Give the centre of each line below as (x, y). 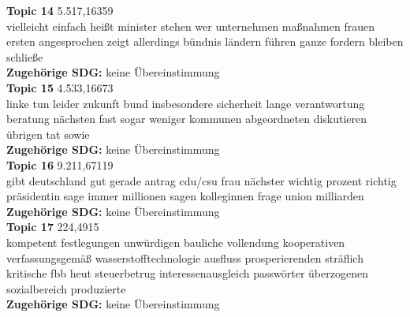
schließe (25, 56)
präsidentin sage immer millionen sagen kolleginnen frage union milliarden (185, 196)
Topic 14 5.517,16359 (60, 10)
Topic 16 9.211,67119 (60, 164)
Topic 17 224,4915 (53, 227)
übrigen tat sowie (48, 134)
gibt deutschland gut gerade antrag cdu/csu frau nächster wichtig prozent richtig (201, 180)
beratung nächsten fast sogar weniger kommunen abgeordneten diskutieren (187, 119)
